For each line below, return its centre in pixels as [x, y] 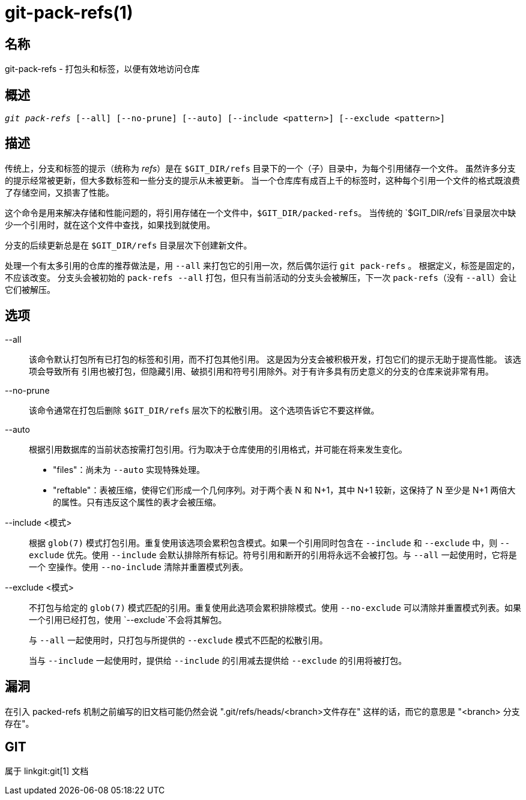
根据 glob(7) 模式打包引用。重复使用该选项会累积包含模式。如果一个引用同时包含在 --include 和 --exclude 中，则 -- [270, 543]
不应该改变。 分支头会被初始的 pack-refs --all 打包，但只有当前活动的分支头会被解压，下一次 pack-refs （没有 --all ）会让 [261, 277]
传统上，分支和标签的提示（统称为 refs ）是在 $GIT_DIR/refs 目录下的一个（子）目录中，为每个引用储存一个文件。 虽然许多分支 [260, 168]
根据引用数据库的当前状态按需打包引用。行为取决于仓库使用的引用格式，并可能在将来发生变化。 [218, 449]
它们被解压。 [30, 289]
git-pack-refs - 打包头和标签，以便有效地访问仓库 [102, 69]
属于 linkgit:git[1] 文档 [47, 771]
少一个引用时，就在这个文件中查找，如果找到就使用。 [110, 224]
